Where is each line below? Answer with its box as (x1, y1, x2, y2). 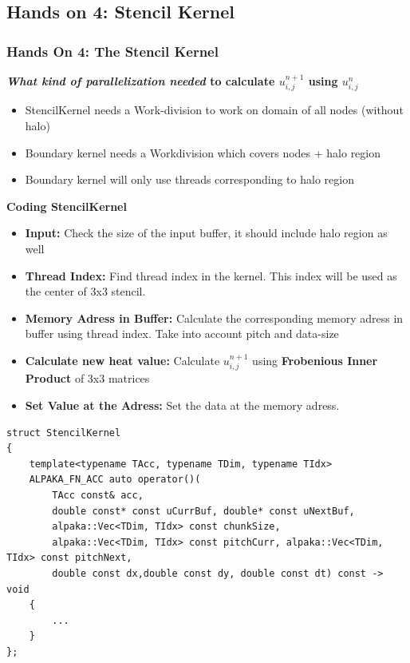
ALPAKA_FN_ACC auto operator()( (29, 474, 201, 486)
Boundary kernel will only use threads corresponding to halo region (25, 171, 354, 188)
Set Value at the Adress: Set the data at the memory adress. (25, 396, 340, 413)
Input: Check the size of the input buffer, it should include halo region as (25, 224, 388, 241)
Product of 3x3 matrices (25, 370, 150, 387)
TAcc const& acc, (52, 489, 144, 501)
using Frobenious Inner (252, 351, 378, 368)
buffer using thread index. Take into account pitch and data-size (25, 325, 339, 342)
